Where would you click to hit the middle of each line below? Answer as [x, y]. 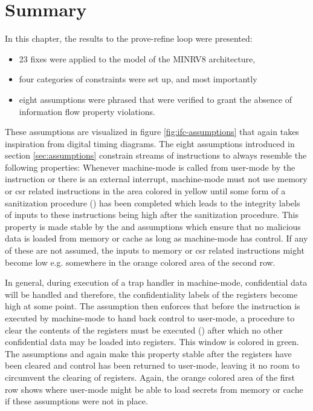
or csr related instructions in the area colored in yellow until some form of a [145, 191]
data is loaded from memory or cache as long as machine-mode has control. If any [156, 238]
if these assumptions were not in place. [76, 401]
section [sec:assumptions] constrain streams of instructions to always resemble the [156, 155]
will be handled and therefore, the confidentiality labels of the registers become [151, 294]
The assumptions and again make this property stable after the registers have [148, 353]
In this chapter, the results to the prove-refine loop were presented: [129, 38]
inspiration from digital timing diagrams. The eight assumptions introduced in [150, 143]
